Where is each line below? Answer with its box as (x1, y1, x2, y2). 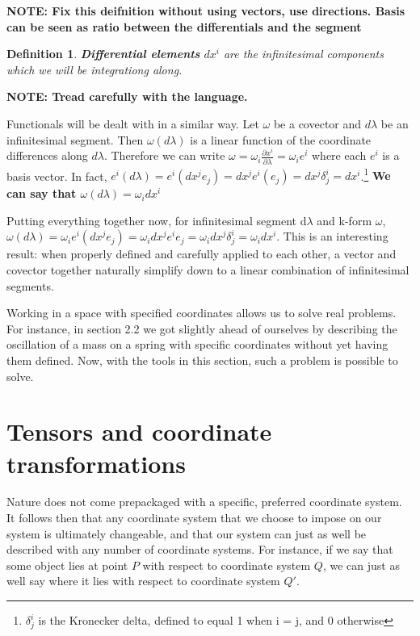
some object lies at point (6, 556, 128, 573)
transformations (6, 446, 186, 479)
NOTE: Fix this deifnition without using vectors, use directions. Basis (6, 2, 405, 19)
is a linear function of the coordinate (190, 131, 372, 148)
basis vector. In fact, (6, 167, 107, 184)
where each (312, 147, 367, 164)
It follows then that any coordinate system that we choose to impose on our (6, 509, 382, 526)
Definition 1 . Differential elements (6, 45, 200, 62)
